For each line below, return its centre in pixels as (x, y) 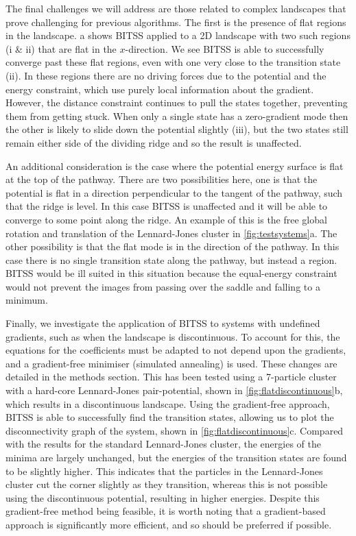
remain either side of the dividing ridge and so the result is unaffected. (154, 142)
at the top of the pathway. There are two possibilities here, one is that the (162, 179)
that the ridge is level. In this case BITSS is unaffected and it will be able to (167, 206)
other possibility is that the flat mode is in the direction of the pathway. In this (173, 246)
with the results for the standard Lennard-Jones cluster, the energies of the (163, 444)
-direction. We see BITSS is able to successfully (225, 48)
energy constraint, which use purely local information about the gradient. (160, 89)
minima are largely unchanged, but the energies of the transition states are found (176, 457)
